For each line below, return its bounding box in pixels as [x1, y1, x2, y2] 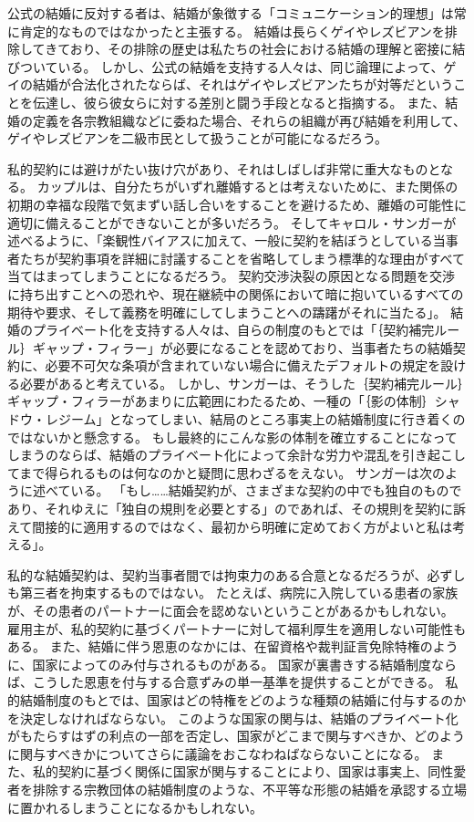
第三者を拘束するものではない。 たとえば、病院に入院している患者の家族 [19, 583, 459, 602]
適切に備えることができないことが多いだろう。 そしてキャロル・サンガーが [7, 213, 457, 232]
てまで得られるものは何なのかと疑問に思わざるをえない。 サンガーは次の [7, 463, 445, 482]
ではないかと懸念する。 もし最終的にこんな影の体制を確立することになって [7, 427, 458, 446]
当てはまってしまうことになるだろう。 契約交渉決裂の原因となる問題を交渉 [7, 266, 456, 286]
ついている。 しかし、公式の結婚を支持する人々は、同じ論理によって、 [19, 57, 444, 76]
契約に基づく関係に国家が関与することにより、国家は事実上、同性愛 [57, 762, 467, 781]
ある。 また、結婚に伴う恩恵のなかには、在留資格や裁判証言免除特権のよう [7, 637, 459, 656]
